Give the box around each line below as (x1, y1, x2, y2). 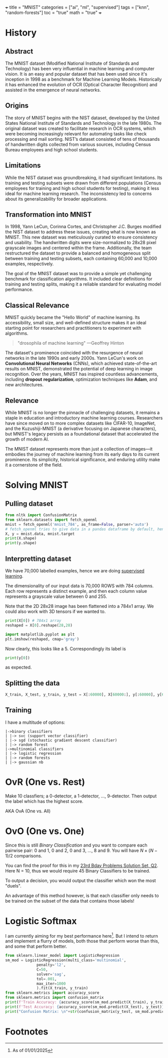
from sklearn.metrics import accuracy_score (5, 990, 99, 995)
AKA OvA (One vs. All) (5, 808, 51, 814)
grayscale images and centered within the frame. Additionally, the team (5, 245, 152, 251)
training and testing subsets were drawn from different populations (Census (5, 180, 161, 186)
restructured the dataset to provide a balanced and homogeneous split (5, 250, 151, 256)
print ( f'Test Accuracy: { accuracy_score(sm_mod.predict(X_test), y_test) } (5, 1004, 164, 1009)
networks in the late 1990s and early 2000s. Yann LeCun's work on (5, 355, 143, 361)
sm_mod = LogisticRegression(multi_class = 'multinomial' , (5, 958, 126, 963)
